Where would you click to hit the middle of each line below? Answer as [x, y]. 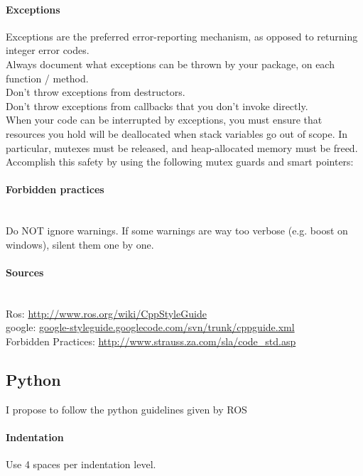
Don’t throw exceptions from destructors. [96, 92]
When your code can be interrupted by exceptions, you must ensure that [164, 120]
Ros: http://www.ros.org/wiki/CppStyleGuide [106, 313]
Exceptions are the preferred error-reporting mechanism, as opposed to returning [182, 36]
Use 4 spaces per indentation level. [81, 464]
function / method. [47, 78]
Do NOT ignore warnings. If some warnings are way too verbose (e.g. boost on [177, 231]
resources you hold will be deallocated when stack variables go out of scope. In [177, 133]
